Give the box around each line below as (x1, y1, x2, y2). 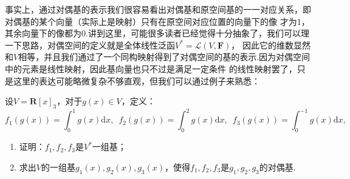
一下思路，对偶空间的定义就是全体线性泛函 (5, 38, 175, 51)
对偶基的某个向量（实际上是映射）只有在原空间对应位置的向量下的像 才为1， (5, 15, 310, 27)
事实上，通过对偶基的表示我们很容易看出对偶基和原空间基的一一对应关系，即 (5, 3, 311, 15)
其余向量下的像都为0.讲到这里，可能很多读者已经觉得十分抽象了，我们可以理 (5, 27, 309, 39)
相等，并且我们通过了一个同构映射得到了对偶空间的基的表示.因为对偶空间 (18, 50, 311, 63)
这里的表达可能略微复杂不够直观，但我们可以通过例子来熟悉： (13, 74, 260, 87)
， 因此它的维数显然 (231, 38, 311, 51)
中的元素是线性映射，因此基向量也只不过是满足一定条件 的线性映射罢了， (5, 62, 297, 75)
